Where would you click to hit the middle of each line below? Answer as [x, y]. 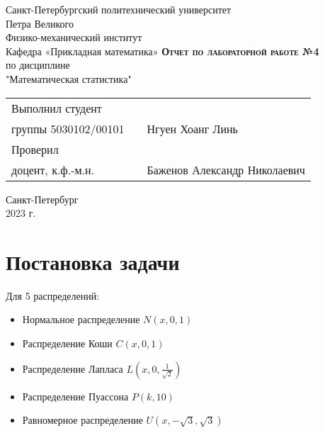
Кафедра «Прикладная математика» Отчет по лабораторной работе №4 [162, 51]
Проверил [35, 149]
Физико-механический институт [74, 37]
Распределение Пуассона [75, 396]
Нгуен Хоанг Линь [192, 128]
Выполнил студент [57, 108]
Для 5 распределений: [53, 295]
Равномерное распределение [82, 420]
